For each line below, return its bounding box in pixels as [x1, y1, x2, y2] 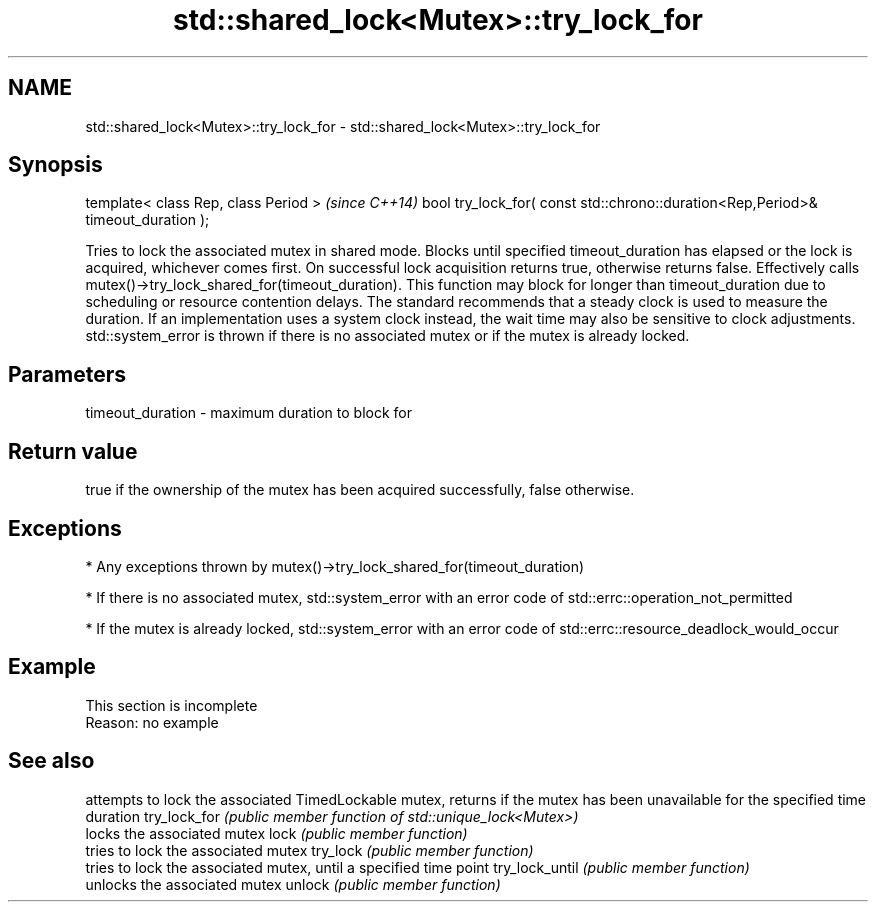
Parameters [8, 361, 126, 387]
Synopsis [8, 152, 103, 178]
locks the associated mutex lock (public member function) [85, 824, 468, 842]
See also [8, 748, 95, 774]
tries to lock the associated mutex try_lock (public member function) [85, 841, 534, 859]
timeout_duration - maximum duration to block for [85, 404, 413, 422]
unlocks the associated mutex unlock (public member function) [85, 875, 501, 893]
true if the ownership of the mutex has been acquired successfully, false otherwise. [85, 481, 635, 499]
